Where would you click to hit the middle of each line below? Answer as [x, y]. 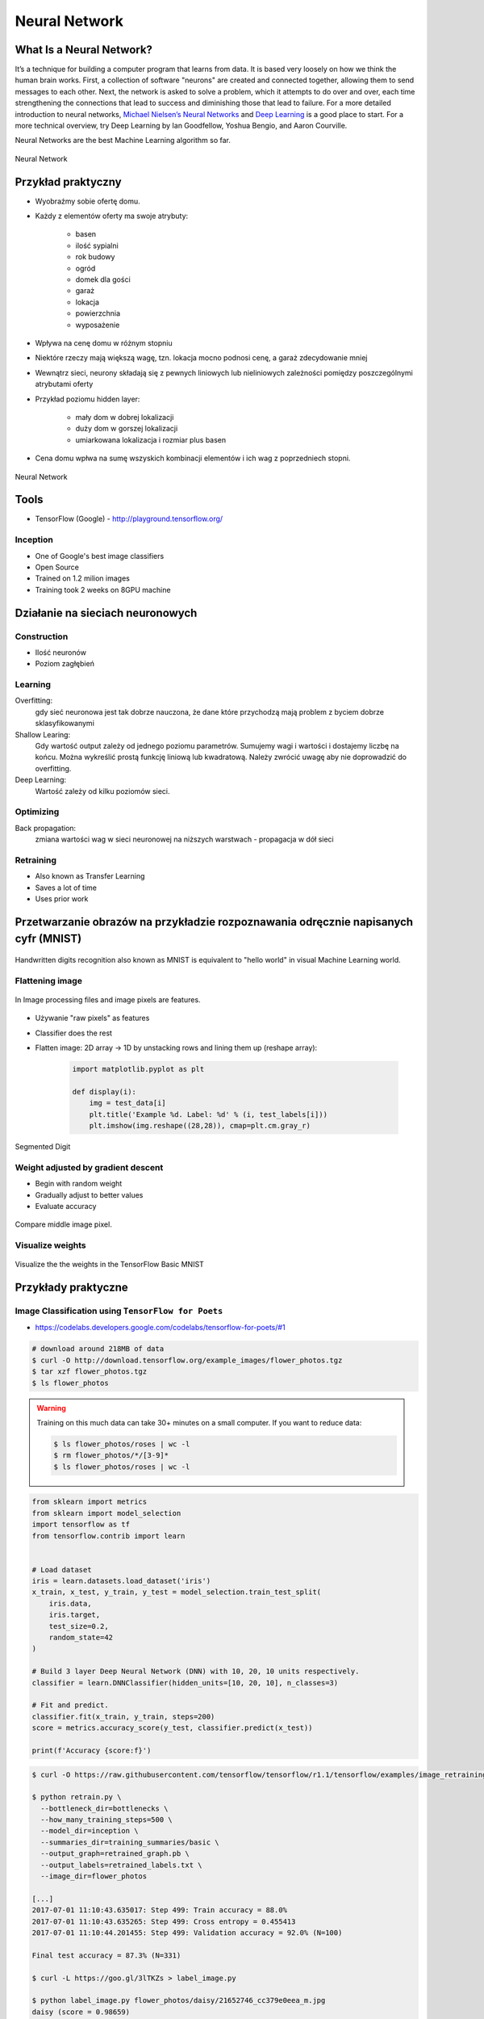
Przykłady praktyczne [71, 1288]
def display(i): [104, 1091]
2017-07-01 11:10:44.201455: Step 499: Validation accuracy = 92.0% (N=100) [187, 1933]
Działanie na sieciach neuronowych [106, 613]
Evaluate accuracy [66, 1206]
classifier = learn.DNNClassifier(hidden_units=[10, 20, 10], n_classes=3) [185, 1683]
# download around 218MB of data [98, 1349]
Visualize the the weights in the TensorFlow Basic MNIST [110, 1265]
